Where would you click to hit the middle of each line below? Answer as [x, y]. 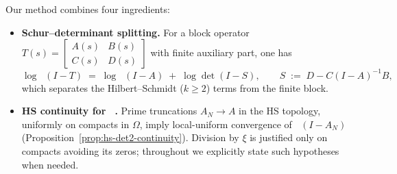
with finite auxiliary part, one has [221, 52]
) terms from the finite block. [267, 87]
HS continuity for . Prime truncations [109, 111]
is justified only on [289, 137]
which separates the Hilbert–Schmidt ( [103, 87]
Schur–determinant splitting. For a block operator [135, 32]
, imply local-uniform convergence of [216, 124]
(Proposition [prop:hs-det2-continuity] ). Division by [130, 137]
